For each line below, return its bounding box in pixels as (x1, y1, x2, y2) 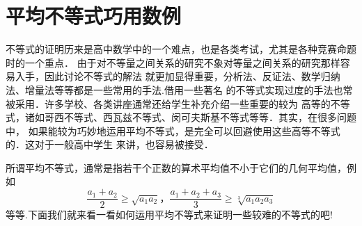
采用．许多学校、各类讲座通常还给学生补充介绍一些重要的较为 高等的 (15, 96, 331, 111)
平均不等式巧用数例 (6, 1, 182, 30)
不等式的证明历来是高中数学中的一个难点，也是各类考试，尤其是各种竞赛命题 (6, 42, 356, 56)
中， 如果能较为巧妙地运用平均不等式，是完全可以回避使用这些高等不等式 (6, 123, 340, 138)
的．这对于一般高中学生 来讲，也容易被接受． (6, 137, 214, 152)
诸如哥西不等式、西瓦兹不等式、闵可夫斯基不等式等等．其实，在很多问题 (24, 110, 356, 124)
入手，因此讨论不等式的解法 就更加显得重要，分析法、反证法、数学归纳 (15, 69, 340, 83)
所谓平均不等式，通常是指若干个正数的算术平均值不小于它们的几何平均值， (6, 160, 347, 175)
